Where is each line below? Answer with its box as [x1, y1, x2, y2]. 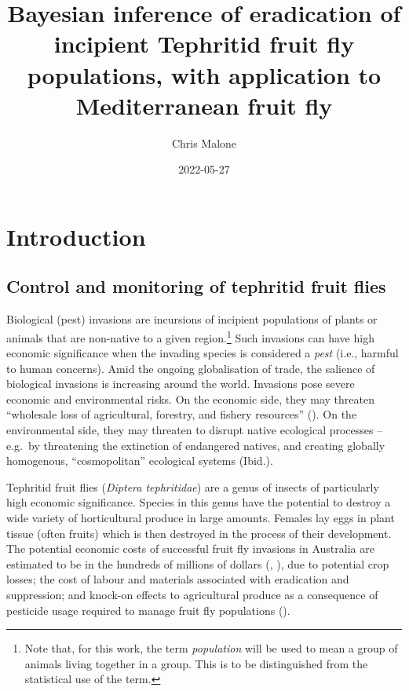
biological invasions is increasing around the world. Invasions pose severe [6, 375, 355, 392]
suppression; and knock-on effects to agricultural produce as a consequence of [6, 587, 378, 603]
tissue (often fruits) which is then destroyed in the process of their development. [6, 525, 392, 541]
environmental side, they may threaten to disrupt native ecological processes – [6, 422, 383, 438]
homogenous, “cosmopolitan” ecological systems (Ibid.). [6, 452, 273, 469]
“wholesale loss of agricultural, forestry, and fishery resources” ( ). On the [6, 406, 357, 422]
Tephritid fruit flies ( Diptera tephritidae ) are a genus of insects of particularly [6, 478, 379, 495]
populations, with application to [27, 58, 382, 90]
